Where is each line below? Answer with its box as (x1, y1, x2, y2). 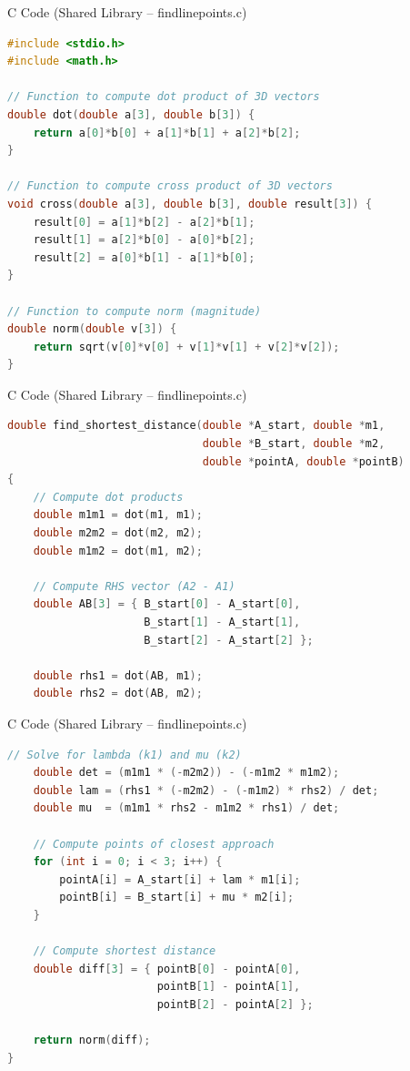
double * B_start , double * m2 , (202, 437, 385, 451)
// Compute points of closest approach (33, 837, 275, 851)
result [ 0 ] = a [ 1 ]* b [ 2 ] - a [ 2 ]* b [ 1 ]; (33, 215, 255, 229)
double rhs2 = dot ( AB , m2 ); (33, 687, 203, 700)
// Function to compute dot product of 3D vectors (7, 90, 320, 104)
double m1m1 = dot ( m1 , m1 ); (33, 508, 203, 522)
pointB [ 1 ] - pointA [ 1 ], (156, 980, 301, 994)
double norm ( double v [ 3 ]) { (7, 322, 177, 336)
